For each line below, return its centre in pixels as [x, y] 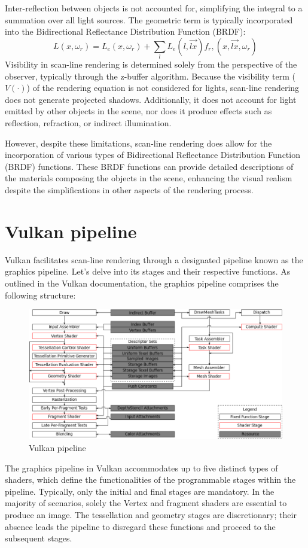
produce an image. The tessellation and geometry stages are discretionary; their [151, 515]
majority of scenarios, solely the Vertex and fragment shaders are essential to [146, 503]
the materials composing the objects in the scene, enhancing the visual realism [149, 178]
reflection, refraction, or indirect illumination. [88, 123]
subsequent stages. [39, 538]
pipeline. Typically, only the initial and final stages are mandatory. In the [140, 491]
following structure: [40, 295]
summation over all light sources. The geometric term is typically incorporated [149, 19]
